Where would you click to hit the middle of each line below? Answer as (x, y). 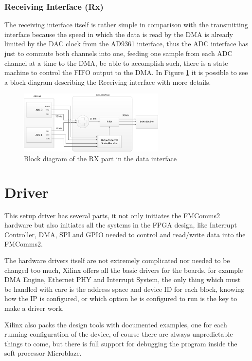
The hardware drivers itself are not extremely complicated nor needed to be (117, 260)
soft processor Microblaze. (43, 353)
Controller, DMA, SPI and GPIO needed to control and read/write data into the (125, 234)
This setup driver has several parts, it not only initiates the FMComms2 (112, 215)
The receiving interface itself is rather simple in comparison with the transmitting (126, 25)
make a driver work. (34, 308)
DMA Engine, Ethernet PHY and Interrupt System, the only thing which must (123, 279)
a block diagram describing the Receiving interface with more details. (108, 82)
